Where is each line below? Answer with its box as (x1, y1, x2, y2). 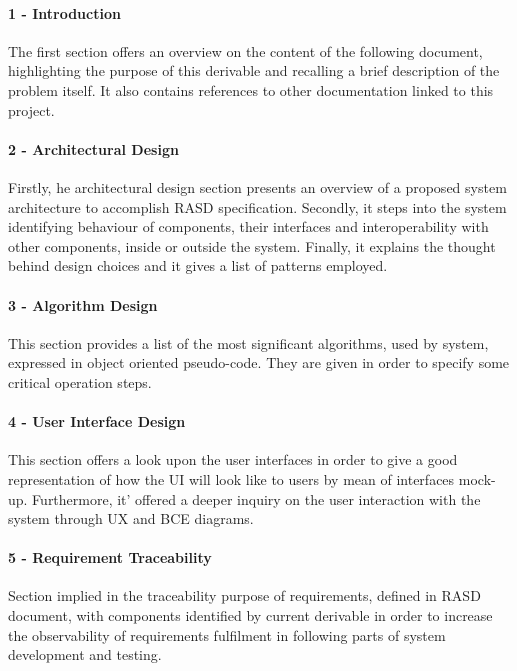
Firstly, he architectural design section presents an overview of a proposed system (8, 176, 507, 197)
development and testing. (8, 644, 162, 665)
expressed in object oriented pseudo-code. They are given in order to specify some (8, 352, 510, 373)
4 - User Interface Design (8, 411, 186, 432)
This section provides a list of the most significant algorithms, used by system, (8, 332, 489, 353)
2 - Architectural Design (8, 138, 179, 159)
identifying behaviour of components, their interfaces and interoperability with (8, 216, 489, 237)
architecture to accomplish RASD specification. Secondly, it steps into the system (8, 196, 507, 217)
